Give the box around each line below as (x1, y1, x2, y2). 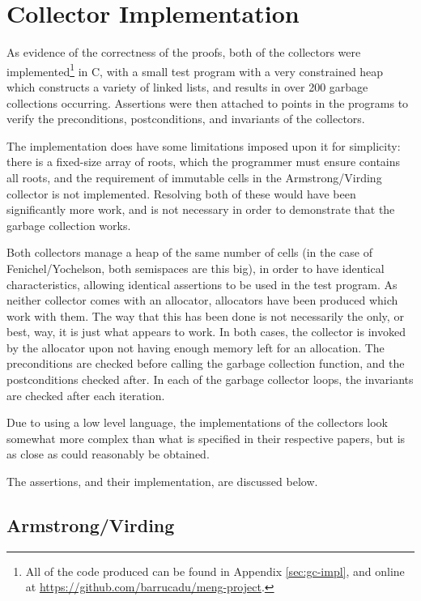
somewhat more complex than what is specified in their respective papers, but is (6, 429, 406, 446)
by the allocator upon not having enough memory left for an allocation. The (6, 339, 385, 356)
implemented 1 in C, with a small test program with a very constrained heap (6, 60, 384, 79)
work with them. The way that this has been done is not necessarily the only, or (6, 307, 404, 324)
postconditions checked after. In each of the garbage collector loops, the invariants (6, 371, 414, 388)
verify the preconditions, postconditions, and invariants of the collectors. (6, 110, 365, 127)
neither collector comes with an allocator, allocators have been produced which (6, 292, 398, 309)
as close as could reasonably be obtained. (6, 445, 210, 462)
